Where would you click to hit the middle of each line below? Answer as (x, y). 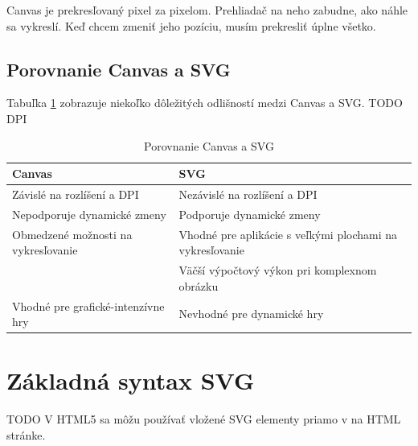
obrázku (199, 285)
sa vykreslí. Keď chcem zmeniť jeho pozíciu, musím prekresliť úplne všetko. (191, 25)
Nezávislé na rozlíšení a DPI (248, 194)
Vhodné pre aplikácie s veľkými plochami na (288, 234)
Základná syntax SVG (131, 380)
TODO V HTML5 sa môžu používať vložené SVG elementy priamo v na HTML (204, 419)
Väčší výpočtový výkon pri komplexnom (278, 270)
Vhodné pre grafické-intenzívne (88, 306)
